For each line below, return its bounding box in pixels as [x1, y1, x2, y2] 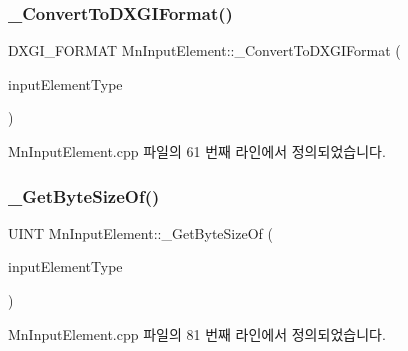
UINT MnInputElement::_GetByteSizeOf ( [8, 222, 273, 243]
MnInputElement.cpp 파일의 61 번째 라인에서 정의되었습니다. [8, 141, 386, 161]
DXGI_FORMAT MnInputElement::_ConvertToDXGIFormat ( [8, 40, 401, 61]
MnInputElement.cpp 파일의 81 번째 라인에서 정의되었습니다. [8, 323, 386, 344]
